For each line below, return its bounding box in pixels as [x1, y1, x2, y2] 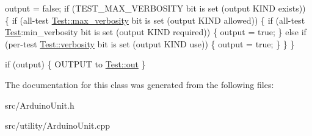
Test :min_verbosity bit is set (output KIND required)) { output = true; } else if [5, 25, 307, 38]
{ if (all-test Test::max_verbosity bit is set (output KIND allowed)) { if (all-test [5, 13, 305, 26]
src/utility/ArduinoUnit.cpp [5, 119, 111, 132]
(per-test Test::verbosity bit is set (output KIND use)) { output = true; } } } [5, 37, 295, 50]
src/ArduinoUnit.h [5, 98, 74, 111]
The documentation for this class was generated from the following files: [5, 78, 274, 90]
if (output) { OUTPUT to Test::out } [5, 58, 146, 70]
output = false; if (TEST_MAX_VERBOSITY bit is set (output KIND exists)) [5, 2, 306, 14]
